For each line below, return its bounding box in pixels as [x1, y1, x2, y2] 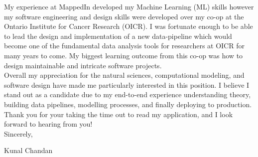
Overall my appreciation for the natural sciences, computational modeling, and [4, 70, 245, 80]
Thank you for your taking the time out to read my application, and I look [4, 109, 233, 119]
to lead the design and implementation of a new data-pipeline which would [4, 30, 232, 41]
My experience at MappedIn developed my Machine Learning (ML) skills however [4, 1, 254, 11]
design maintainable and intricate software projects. [4, 60, 162, 70]
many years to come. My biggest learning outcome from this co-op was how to [4, 50, 243, 60]
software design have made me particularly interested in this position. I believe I [4, 79, 250, 90]
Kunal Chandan [4, 145, 53, 156]
